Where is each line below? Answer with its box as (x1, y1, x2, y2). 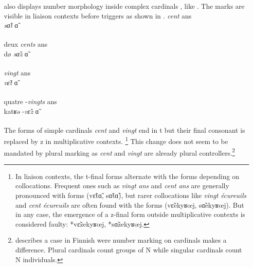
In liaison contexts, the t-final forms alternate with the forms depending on (15, 171, 239, 181)
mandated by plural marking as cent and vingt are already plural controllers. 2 (4, 146, 235, 158)
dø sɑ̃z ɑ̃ (4, 48, 28, 58)
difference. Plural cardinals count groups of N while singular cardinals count (15, 244, 242, 254)
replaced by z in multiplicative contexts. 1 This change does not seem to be (4, 135, 228, 146)
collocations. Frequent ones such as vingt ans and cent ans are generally (15, 180, 229, 191)
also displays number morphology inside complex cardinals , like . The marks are (4, 1, 245, 11)
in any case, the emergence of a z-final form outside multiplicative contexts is (15, 209, 245, 219)
